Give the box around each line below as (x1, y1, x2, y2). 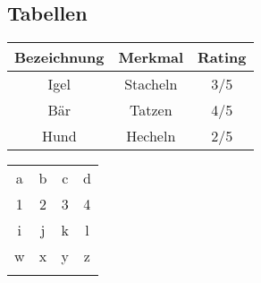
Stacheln (124, 73, 178, 95)
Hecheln (126, 125, 176, 147)
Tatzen (129, 99, 173, 121)
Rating (198, 47, 247, 68)
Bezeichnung (14, 47, 105, 68)
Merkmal (118, 47, 184, 68)
